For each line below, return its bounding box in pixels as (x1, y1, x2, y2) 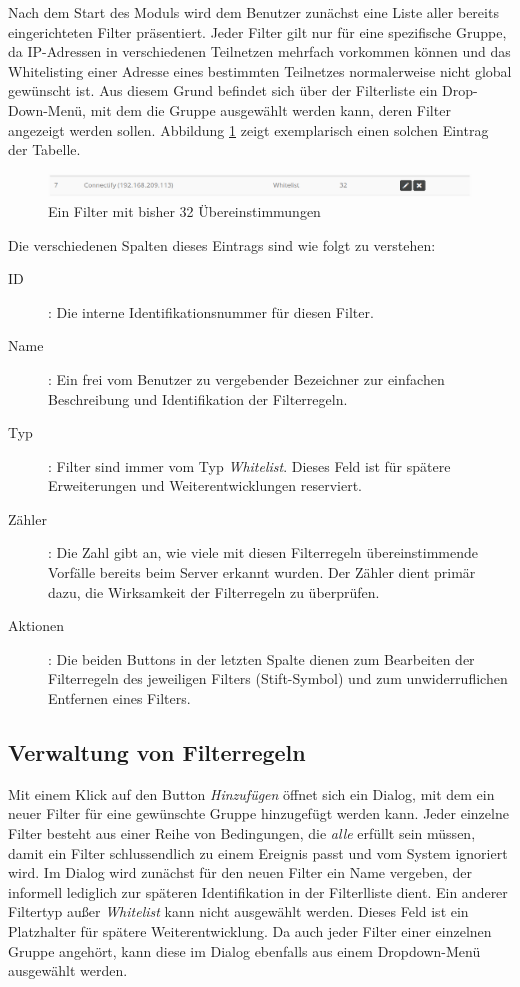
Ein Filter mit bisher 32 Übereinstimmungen (48, 200, 321, 221)
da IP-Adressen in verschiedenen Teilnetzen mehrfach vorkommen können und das (8, 41, 511, 62)
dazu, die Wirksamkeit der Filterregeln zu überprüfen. (48, 581, 380, 602)
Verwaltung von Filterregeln (8, 737, 306, 768)
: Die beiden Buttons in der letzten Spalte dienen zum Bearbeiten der (48, 648, 475, 669)
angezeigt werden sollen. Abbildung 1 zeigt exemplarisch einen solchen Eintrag (8, 119, 489, 140)
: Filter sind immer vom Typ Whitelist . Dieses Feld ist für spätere (48, 455, 451, 476)
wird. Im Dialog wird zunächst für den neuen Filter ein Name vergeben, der (8, 862, 472, 883)
